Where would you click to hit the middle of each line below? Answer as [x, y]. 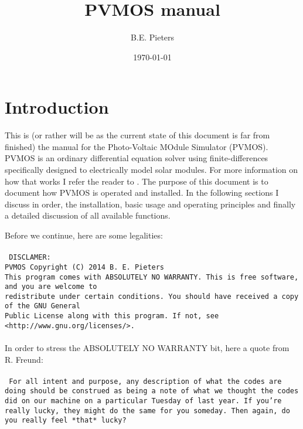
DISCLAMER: [30, 258]
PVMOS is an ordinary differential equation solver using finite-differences [137, 158]
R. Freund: [24, 359]
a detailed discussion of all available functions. [88, 215]
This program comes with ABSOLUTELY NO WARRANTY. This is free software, [152, 277]
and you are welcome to [51, 287]
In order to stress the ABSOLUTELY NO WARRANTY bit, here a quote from [147, 348]
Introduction [57, 107]
